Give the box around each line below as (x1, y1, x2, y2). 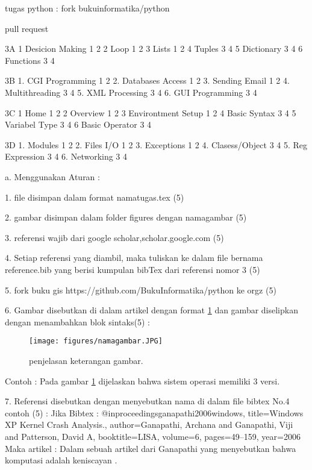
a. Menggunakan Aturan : (5, 170, 100, 183)
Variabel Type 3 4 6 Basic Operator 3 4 (5, 118, 152, 131)
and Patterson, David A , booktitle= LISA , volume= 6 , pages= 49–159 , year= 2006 (5, 430, 301, 442)
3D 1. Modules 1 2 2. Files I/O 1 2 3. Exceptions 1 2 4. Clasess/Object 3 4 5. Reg (5, 138, 308, 151)
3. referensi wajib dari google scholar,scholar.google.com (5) (5, 231, 224, 243)
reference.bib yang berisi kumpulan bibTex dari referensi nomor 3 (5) (5, 263, 260, 275)
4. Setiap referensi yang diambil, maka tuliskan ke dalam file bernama (5, 251, 263, 264)
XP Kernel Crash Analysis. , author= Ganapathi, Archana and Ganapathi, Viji (5, 418, 293, 431)
